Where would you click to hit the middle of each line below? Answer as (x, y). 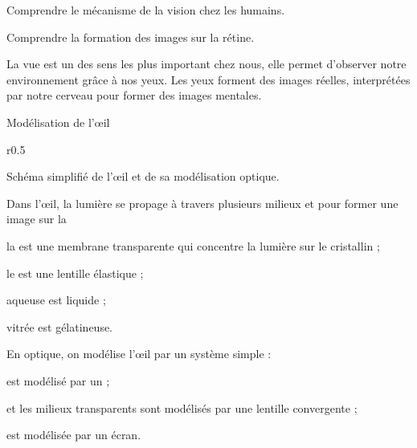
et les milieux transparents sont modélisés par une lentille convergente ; (182, 407)
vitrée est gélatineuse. (60, 326)
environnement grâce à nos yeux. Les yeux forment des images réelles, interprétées (208, 79)
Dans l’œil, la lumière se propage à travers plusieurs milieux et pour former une (202, 203)
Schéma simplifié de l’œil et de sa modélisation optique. (143, 176)
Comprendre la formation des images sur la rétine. (131, 37)
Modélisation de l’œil (58, 122)
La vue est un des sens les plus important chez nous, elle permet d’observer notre (206, 64)
